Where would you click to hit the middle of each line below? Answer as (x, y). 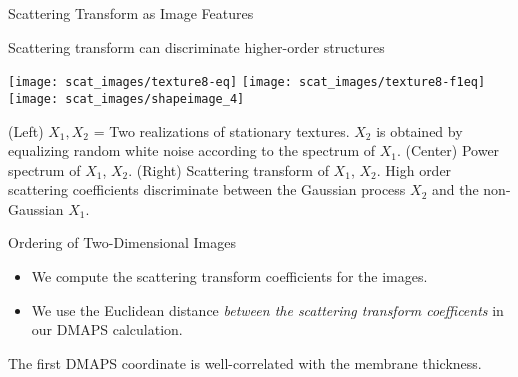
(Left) (26, 130)
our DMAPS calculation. (107, 329)
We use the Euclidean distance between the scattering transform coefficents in (267, 309)
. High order (414, 169)
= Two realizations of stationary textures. (221, 130)
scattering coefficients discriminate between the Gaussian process (207, 189)
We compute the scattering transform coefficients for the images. (229, 276)
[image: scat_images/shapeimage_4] (126, 98)
